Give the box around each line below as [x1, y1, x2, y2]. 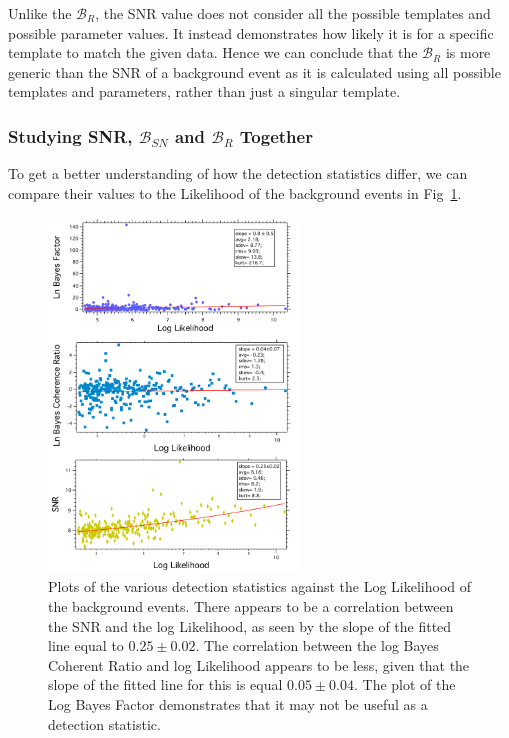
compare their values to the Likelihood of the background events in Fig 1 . [8, 182, 462, 203]
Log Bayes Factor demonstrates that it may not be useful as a [48, 693, 428, 714]
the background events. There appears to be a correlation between [48, 595, 454, 616]
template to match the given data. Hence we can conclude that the [8, 42, 418, 63]
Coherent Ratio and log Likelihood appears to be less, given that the [48, 654, 470, 675]
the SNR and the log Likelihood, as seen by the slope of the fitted [48, 615, 452, 636]
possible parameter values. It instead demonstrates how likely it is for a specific [8, 22, 494, 43]
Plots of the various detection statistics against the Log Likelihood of [48, 576, 472, 597]
